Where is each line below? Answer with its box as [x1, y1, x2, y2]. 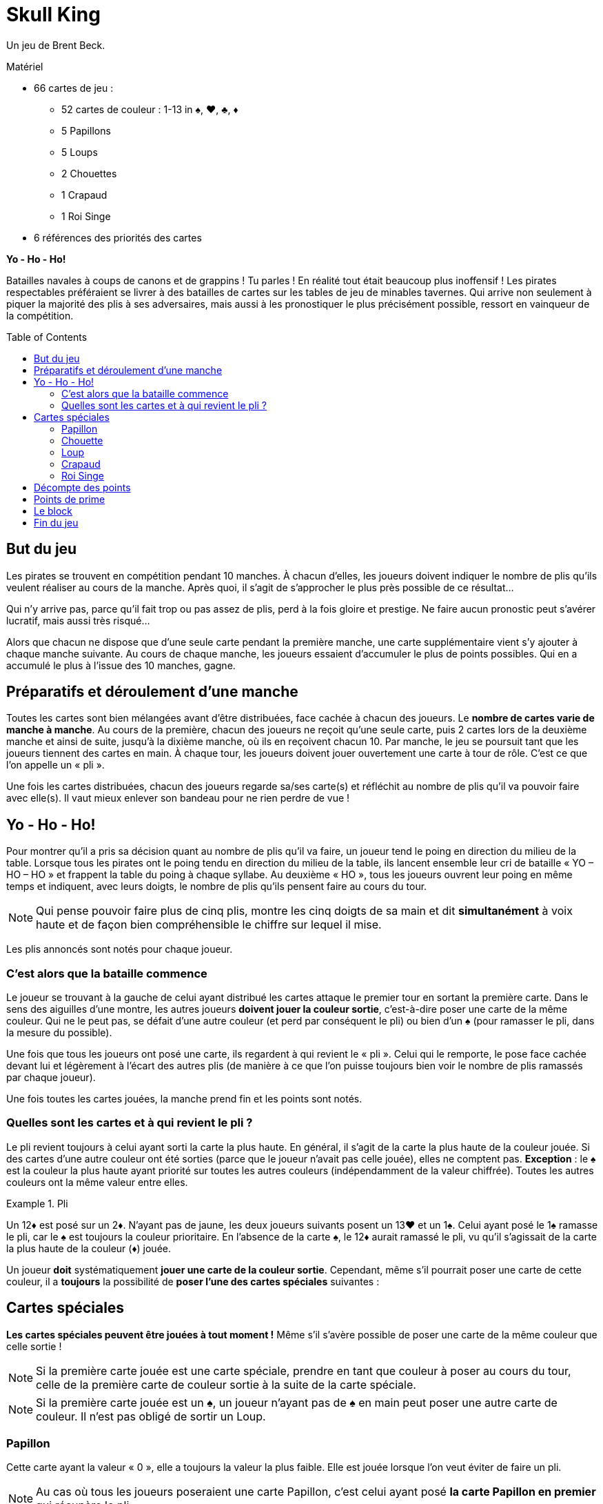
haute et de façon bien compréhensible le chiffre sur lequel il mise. [36, 918, 382, 932]
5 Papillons [61, 124, 111, 137]
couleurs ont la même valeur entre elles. [6, 1176, 188, 1188]
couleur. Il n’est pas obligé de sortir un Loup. [36, 1409, 266, 1423]
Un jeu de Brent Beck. [6, 39, 105, 51]
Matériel [6, 60, 43, 72]
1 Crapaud [61, 188, 108, 201]
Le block [34, 504, 73, 517]
